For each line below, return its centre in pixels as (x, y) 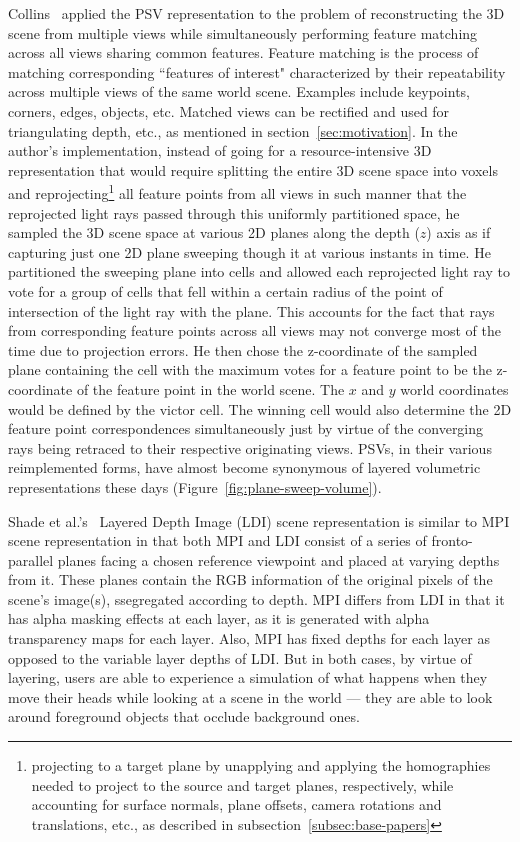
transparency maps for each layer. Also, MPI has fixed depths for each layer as (249, 638)
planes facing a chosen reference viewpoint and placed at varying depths (278, 559)
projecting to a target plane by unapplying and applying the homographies (261, 765)
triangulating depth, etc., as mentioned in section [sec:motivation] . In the (233, 130)
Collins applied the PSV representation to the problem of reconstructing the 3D (256, 13)
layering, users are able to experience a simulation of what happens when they (248, 677)
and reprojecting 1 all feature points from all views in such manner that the (237, 191)
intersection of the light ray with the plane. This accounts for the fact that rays (251, 310)
